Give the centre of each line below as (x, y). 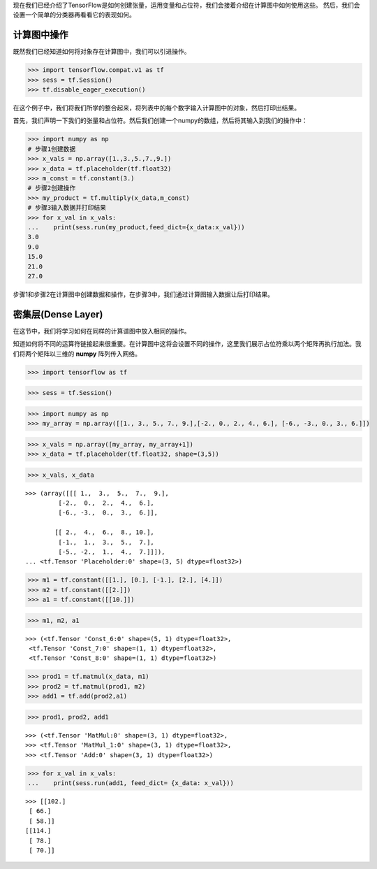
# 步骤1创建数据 (52, 149)
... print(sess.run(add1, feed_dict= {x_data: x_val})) (131, 783)
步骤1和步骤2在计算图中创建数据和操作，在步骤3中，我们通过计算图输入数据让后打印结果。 (143, 294)
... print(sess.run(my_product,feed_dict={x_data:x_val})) (136, 227)
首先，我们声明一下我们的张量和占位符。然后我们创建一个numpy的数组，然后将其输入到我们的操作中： (160, 121)
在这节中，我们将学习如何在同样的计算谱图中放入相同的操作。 (102, 331)
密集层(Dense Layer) (58, 314)
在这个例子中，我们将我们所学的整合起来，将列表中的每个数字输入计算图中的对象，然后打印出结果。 (156, 108)
